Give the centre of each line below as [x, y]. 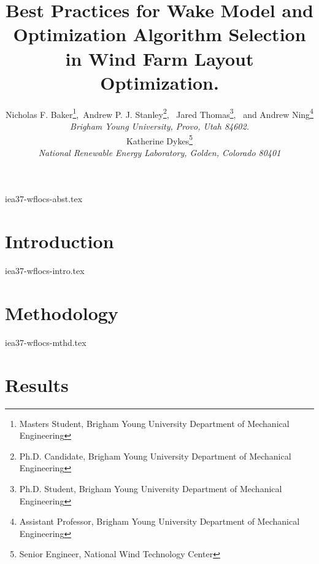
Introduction [60, 241]
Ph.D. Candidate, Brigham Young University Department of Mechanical [155, 456]
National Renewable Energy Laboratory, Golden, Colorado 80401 [159, 152]
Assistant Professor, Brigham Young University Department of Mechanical [159, 521]
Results [37, 384]
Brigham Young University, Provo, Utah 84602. [159, 126]
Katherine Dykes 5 [159, 139]
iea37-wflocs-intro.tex [45, 271]
